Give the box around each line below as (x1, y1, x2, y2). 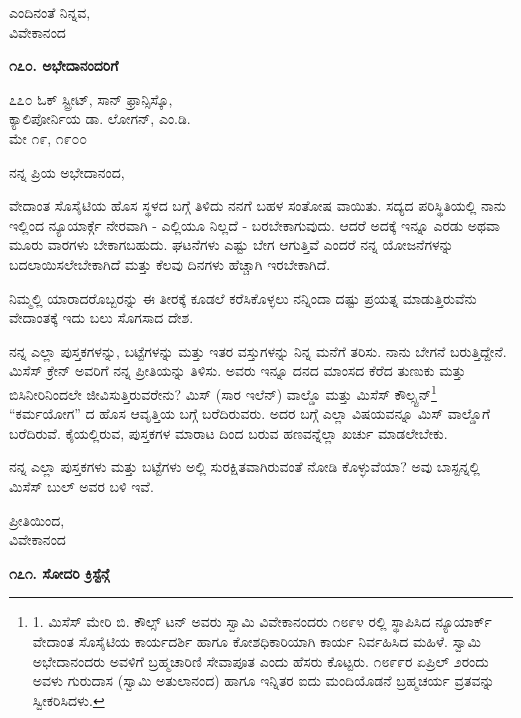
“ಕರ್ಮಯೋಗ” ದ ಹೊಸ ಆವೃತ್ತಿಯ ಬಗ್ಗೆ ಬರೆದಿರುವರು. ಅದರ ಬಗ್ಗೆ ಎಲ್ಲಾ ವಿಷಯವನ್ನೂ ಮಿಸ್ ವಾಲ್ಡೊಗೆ (9, 403, 491, 424)
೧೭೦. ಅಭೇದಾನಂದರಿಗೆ (9, 55, 119, 76)
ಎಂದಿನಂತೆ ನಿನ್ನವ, (9, 2, 91, 22)
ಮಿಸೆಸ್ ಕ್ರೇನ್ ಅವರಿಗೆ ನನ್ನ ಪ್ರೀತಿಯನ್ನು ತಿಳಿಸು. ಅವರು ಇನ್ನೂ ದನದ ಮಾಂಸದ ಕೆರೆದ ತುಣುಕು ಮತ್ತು (9, 360, 466, 381)
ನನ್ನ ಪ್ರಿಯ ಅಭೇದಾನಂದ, (9, 161, 125, 182)
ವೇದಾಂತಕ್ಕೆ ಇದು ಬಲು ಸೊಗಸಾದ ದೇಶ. (9, 307, 194, 328)
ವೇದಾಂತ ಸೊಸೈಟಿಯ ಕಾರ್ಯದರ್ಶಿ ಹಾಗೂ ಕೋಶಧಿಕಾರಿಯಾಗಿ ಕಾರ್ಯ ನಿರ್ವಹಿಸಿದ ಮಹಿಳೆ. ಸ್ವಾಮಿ (32, 630, 481, 651)
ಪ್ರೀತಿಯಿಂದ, (9, 509, 65, 530)
